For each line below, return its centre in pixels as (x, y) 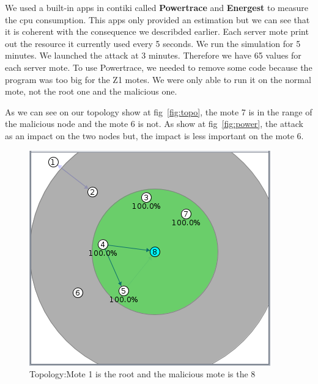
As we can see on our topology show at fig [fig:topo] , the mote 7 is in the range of (159, 111)
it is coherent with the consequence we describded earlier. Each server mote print (157, 31)
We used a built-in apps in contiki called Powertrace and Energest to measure (157, 7)
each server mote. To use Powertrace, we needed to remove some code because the (159, 67)
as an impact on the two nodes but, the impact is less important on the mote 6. (154, 135)
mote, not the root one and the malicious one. (91, 91)
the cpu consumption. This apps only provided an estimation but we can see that (157, 19)
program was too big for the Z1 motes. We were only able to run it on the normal (158, 79)
